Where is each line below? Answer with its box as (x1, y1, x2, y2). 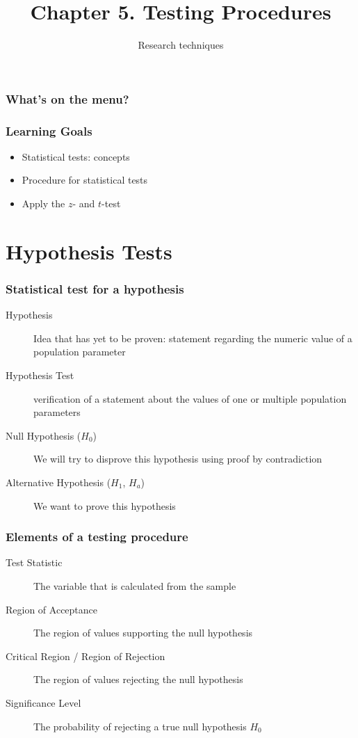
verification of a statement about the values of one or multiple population (33, 391, 347, 406)
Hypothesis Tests (6, 236, 172, 265)
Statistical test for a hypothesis (6, 280, 184, 297)
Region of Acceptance (6, 602, 98, 616)
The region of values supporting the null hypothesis (33, 625, 253, 640)
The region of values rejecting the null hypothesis (33, 672, 243, 687)
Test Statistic (6, 555, 63, 570)
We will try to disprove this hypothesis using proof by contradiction (33, 451, 323, 466)
